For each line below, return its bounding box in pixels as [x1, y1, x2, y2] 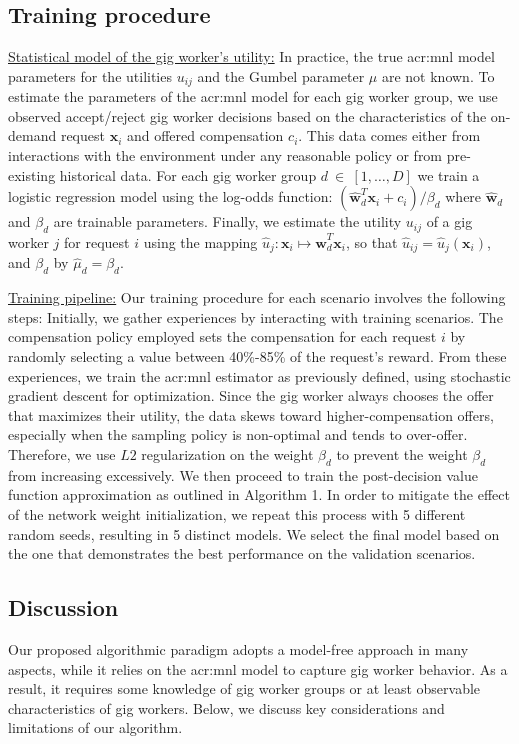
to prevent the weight [336, 444, 468, 465]
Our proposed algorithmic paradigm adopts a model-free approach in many [8, 638, 469, 659]
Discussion [8, 592, 119, 623]
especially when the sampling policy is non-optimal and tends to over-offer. [8, 424, 468, 445]
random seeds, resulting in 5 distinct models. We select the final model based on [8, 523, 500, 544]
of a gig [426, 211, 473, 232]
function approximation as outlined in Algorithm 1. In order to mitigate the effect [8, 484, 510, 505]
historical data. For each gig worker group [59, 164, 317, 185]
